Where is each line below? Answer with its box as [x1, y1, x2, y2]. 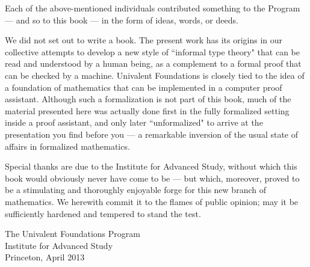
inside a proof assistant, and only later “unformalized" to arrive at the [5, 116, 263, 129]
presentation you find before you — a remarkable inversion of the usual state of [5, 127, 299, 140]
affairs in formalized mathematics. [5, 140, 130, 152]
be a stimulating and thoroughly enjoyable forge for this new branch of [5, 183, 266, 196]
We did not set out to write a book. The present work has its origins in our [5, 34, 283, 46]
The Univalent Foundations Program [5, 227, 140, 240]
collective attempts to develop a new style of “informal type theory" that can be [5, 45, 300, 58]
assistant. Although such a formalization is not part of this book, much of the [5, 93, 291, 105]
